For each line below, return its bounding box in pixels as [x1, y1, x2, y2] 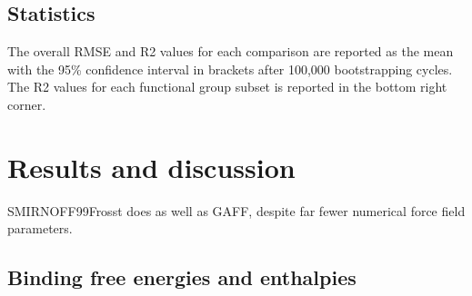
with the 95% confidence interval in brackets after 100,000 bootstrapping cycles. [7, 59, 453, 78]
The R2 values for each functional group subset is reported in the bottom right [7, 77, 447, 96]
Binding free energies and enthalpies [7, 263, 357, 291]
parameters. [7, 219, 73, 238]
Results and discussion [7, 148, 296, 185]
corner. [7, 94, 46, 113]
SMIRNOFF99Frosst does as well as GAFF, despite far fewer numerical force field [7, 201, 466, 220]
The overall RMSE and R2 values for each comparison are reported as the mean [7, 42, 454, 61]
